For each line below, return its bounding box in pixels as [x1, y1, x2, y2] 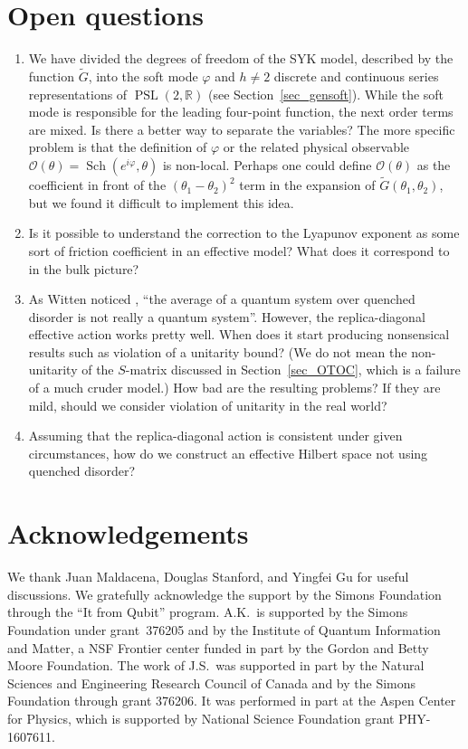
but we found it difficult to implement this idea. [28, 193, 294, 212]
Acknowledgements [7, 515, 249, 552]
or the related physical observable [223, 137, 410, 156]
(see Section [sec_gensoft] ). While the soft [207, 84, 444, 103]
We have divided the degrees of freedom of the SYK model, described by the [28, 49, 454, 68]
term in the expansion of [239, 175, 376, 194]
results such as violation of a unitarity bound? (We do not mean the [28, 342, 407, 361]
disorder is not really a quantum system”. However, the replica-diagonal [28, 307, 425, 326]
